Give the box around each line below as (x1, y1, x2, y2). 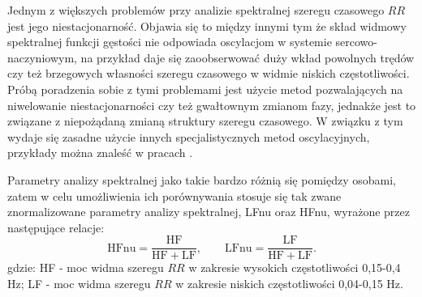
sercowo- (335, 33, 377, 50)
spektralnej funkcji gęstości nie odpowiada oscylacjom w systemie (7, 33, 332, 50)
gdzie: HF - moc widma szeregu (7, 259, 164, 276)
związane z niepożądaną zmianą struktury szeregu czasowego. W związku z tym (7, 112, 403, 129)
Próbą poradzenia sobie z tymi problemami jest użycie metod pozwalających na (7, 80, 403, 97)
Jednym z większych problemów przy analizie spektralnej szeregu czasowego (7, 2, 385, 18)
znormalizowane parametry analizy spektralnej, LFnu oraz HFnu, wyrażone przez (7, 203, 411, 220)
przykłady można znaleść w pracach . (7, 144, 193, 161)
